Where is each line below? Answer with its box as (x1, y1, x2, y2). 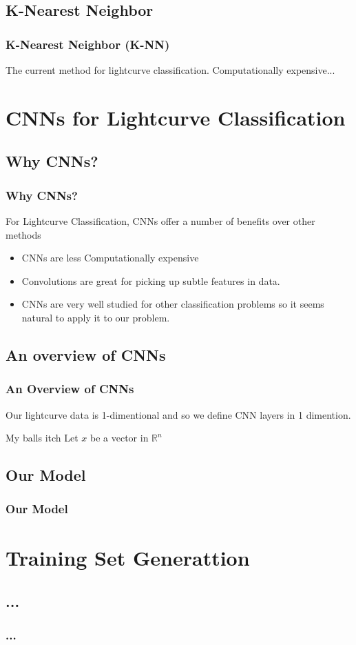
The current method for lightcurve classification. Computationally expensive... (6, 63, 335, 77)
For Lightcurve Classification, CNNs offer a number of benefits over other (6, 213, 315, 228)
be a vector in (90, 430, 149, 445)
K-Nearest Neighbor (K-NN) (6, 35, 170, 52)
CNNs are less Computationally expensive (21, 250, 199, 265)
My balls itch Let (6, 430, 78, 445)
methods (6, 227, 41, 241)
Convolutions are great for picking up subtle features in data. (21, 273, 280, 288)
